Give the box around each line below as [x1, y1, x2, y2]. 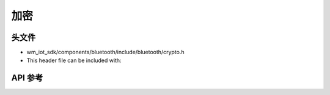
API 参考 [11, 73, 43, 83]
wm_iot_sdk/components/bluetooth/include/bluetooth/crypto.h [26, 49, 185, 56]
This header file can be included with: [26, 57, 122, 64]
